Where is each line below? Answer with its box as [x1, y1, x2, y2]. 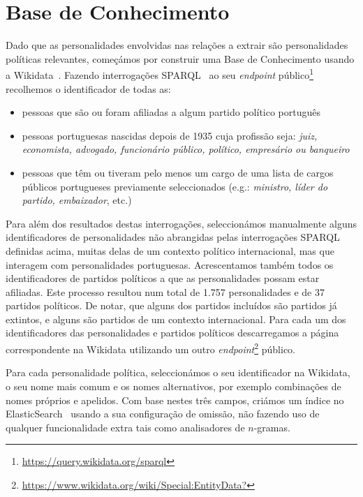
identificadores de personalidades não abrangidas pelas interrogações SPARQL [6, 230, 340, 244]
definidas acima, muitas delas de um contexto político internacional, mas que [6, 243, 334, 258]
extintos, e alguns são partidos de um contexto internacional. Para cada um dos [6, 311, 346, 326]
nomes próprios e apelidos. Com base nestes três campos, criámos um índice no [6, 392, 344, 407]
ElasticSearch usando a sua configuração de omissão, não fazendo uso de [6, 406, 320, 421]
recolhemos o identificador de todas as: [6, 81, 171, 96]
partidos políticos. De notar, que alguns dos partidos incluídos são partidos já [6, 298, 337, 313]
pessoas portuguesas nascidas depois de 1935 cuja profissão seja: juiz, [22, 128, 318, 142]
